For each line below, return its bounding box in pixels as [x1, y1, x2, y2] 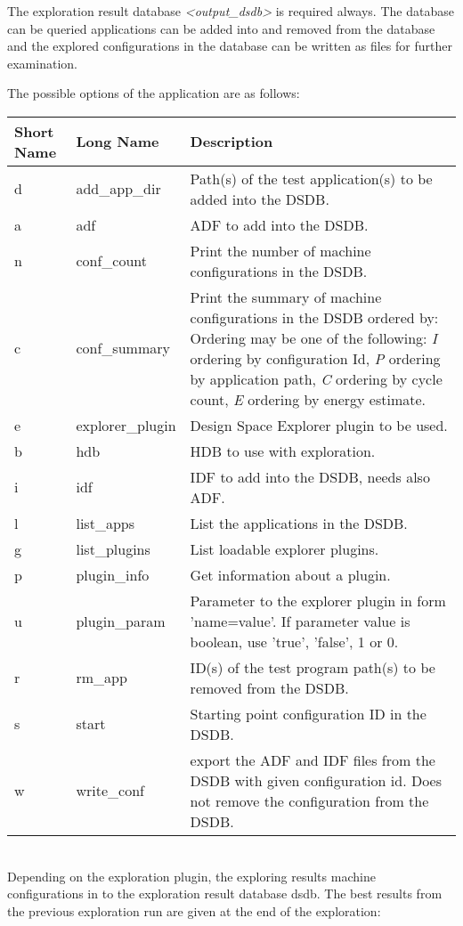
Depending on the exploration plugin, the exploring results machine [7, 866, 376, 885]
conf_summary [76, 337, 170, 359]
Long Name [76, 131, 159, 152]
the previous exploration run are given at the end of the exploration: [7, 901, 381, 920]
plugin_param [76, 610, 166, 631]
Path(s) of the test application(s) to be [190, 167, 433, 189]
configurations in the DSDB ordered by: [190, 306, 439, 328]
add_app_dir [76, 178, 161, 199]
